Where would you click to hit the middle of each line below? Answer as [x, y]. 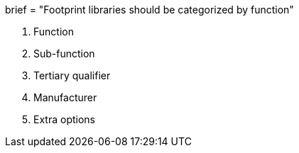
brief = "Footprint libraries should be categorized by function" [149, 10]
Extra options [64, 119]
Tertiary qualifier [72, 75]
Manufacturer [65, 97]
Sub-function [64, 53]
